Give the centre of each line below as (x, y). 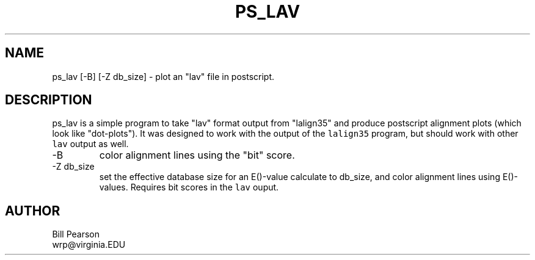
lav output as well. (90, 144)
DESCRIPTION (49, 100)
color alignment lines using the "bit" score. (197, 155)
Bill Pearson (76, 234)
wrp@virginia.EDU (89, 245)
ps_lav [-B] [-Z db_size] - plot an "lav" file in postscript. (163, 76)
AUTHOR (33, 211)
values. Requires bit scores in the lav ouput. (189, 187)
